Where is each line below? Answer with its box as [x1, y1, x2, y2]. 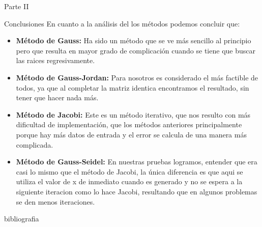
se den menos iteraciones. [16, 196, 95, 207]
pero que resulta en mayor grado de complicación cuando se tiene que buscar [16, 45, 255, 55]
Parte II [4, 1, 29, 11]
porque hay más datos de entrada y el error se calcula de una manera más [16, 129, 247, 139]
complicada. [16, 139, 53, 150]
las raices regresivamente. [16, 55, 95, 66]
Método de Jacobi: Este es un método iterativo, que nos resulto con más [16, 109, 251, 120]
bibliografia [4, 213, 39, 224]
